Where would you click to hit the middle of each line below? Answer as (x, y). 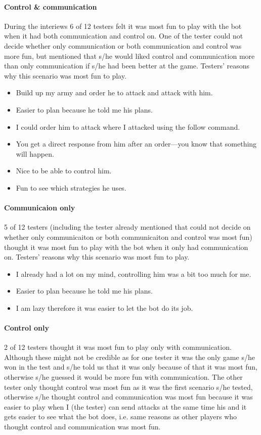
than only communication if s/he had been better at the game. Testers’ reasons (127, 66)
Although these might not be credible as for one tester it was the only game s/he (129, 357)
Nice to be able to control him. (64, 171)
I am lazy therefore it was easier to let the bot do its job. (104, 307)
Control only (27, 328)
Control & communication (51, 6)
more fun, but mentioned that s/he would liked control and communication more (129, 56)
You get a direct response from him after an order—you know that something (136, 144)
